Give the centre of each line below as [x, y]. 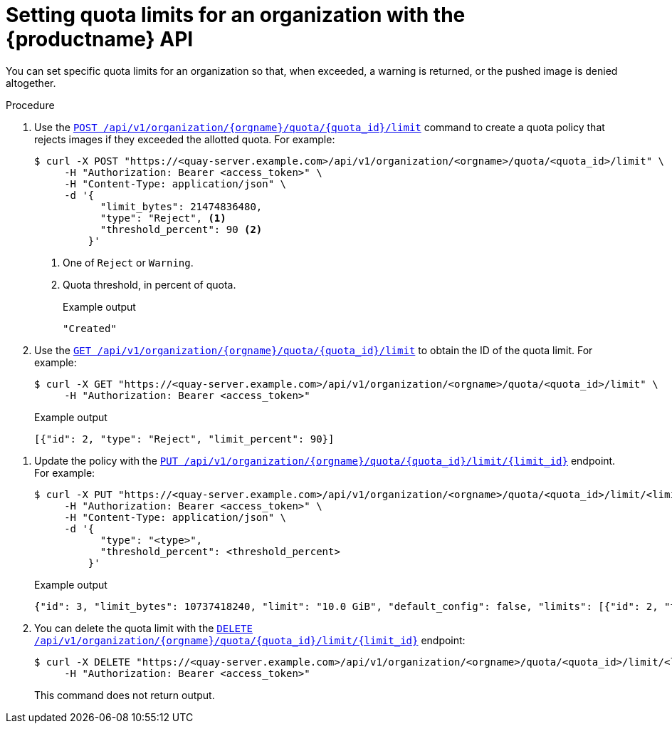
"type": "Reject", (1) [163, 218]
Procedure [30, 105]
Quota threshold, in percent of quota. [149, 284]
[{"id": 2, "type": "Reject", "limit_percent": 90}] [184, 439]
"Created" [90, 328]
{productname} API [100, 39]
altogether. [31, 83]
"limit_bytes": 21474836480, [181, 206]
